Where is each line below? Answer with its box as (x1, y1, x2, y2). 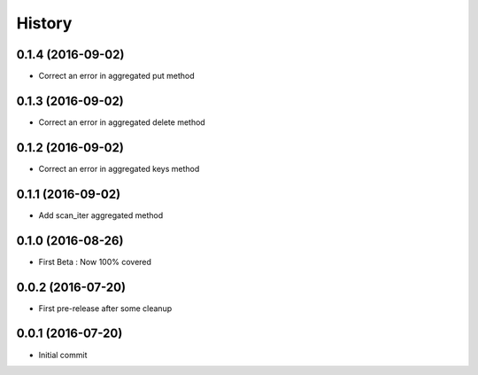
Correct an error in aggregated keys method (38, 163, 200, 174)
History (16, 13, 73, 33)
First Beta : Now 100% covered (38, 256, 152, 267)
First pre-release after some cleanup (38, 302, 173, 314)
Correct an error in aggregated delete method (38, 116, 205, 128)
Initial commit (38, 349, 88, 360)
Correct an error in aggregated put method (38, 71, 195, 82)
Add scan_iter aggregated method (38, 209, 164, 221)
